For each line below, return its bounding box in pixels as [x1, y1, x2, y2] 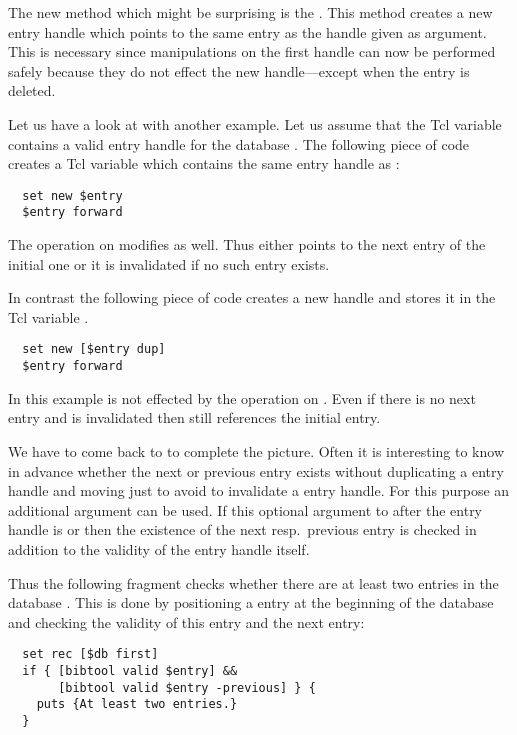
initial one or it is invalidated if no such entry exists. [8, 253, 330, 274]
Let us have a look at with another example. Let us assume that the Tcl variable [8, 113, 502, 134]
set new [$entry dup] [22, 342, 166, 357]
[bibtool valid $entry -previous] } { [58, 680, 316, 695]
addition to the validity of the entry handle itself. [8, 538, 310, 559]
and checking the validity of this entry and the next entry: [8, 611, 365, 632]
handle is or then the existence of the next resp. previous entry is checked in [8, 519, 477, 540]
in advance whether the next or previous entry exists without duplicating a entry [8, 460, 504, 481]
